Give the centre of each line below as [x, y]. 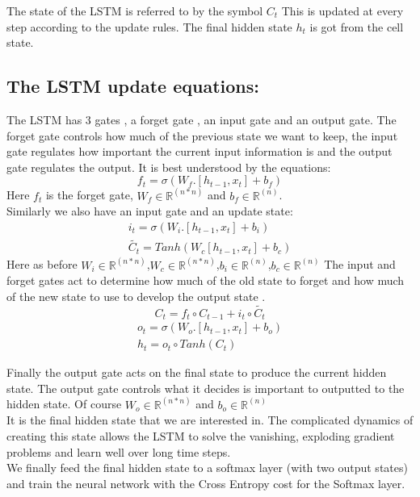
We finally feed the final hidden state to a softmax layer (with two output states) [207, 468]
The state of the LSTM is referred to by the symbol [135, 10]
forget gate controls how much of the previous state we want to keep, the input [202, 135]
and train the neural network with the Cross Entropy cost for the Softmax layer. [206, 483]
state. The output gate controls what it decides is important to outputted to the [206, 388]
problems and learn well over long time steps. [119, 451]
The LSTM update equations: [133, 86]
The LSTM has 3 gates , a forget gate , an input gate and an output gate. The [202, 119]
